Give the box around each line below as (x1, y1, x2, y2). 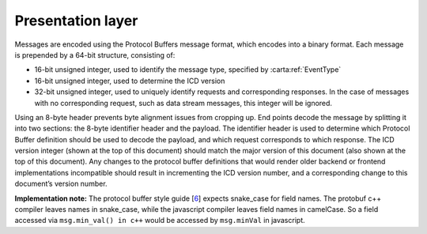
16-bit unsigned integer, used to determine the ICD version (34, 76, 225, 85)
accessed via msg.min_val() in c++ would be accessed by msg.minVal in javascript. (14, 216, 305, 225)
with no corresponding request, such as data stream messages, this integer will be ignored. (34, 98, 332, 108)
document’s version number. (14, 179, 108, 189)
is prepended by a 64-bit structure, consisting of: (14, 50, 176, 59)
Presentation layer (14, 12, 138, 29)
